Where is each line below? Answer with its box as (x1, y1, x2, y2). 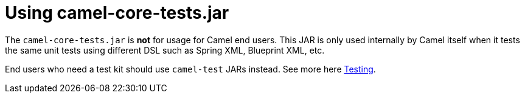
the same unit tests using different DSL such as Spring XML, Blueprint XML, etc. (5, 44, 325, 55)
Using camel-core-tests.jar (5, 2, 229, 23)
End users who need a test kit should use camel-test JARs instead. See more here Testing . (5, 63, 376, 74)
